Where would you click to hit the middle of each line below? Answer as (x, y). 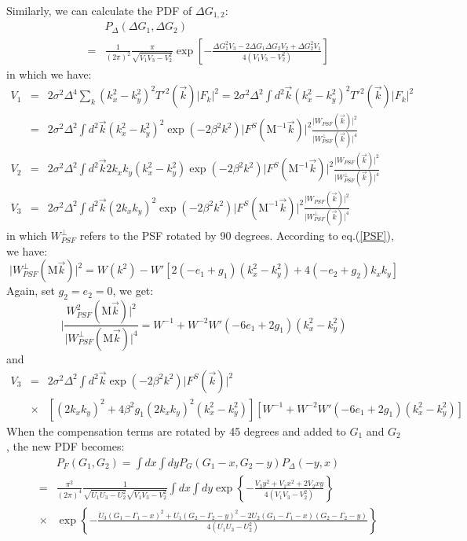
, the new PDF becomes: (66, 446)
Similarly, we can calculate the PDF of (99, 10)
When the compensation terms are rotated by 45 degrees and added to (176, 431)
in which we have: (49, 74)
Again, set (31, 291)
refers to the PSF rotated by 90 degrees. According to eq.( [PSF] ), (237, 236)
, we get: (133, 291)
